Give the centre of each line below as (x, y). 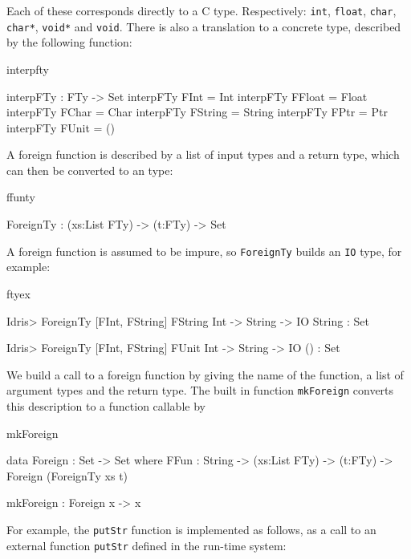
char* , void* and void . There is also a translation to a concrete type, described (204, 26)
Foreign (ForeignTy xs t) (67, 475)
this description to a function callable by (106, 405)
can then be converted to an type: (90, 170)
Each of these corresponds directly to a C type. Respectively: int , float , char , (201, 10)
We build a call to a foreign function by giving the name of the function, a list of (205, 374)
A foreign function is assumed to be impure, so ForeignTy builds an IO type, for (204, 251)
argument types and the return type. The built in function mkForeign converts (200, 390)
